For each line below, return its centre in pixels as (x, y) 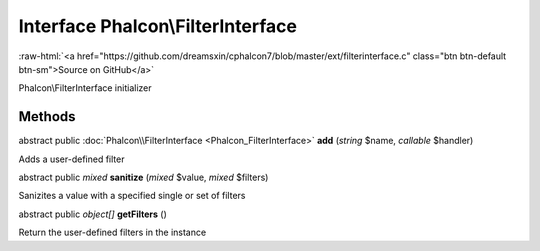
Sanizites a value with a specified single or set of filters (132, 196)
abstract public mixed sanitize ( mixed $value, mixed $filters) (143, 177)
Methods (47, 116)
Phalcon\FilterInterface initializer (85, 88)
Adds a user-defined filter (71, 159)
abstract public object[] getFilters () (92, 214)
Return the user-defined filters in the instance (112, 232)
